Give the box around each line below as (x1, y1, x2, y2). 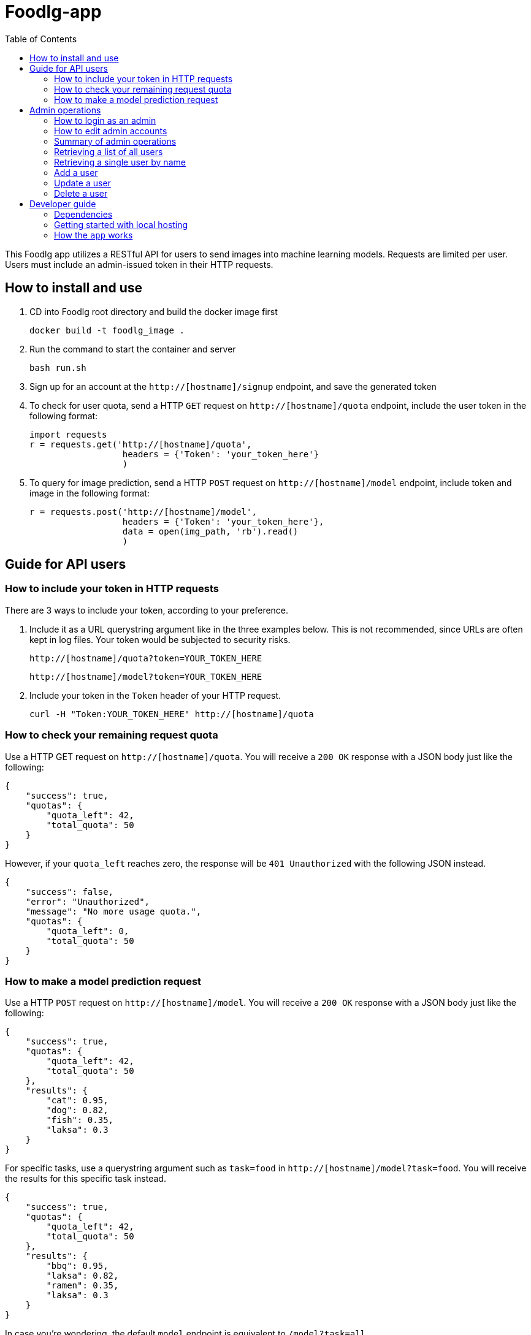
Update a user (54, 177, 111, 188)
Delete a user (54, 188, 108, 199)
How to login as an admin (54, 115, 156, 126)
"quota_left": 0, (46, 926, 129, 936)
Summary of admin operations (54, 135, 177, 146)
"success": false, (25, 886, 114, 897)
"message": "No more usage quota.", (25, 906, 202, 916)
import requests (29, 429, 107, 439)
